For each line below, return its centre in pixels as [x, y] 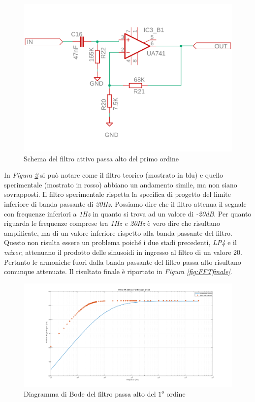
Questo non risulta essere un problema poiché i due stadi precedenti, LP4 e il [120, 242]
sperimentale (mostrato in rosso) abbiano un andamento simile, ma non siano [121, 184]
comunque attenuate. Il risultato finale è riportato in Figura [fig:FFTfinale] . [118, 271]
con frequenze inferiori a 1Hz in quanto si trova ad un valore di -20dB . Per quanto [128, 213]
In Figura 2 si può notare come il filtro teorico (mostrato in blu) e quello [113, 175]
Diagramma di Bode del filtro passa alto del [90, 394]
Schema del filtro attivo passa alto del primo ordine [101, 158]
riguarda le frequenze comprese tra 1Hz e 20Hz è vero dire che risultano [112, 223]
